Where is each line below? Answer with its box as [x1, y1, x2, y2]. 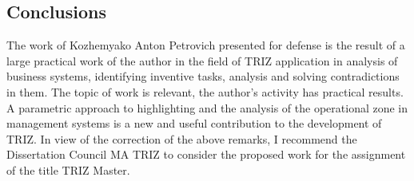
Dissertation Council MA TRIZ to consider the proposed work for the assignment [6, 146, 406, 163]
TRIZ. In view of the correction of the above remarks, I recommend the [6, 130, 357, 147]
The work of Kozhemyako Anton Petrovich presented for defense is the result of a [6, 37, 405, 53]
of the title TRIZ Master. [6, 161, 130, 178]
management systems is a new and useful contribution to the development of [6, 115, 382, 132]
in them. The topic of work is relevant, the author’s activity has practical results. [6, 83, 404, 100]
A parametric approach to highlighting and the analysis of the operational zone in [6, 99, 408, 116]
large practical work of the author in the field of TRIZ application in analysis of [6, 52, 398, 69]
